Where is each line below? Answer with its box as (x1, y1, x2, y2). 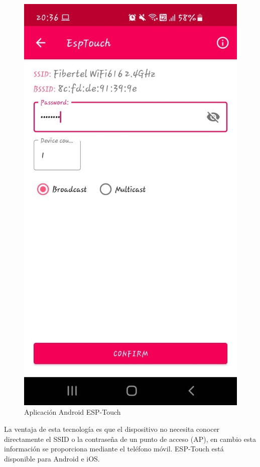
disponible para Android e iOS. (4, 453, 100, 463)
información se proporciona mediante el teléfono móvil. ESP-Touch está (4, 443, 224, 454)
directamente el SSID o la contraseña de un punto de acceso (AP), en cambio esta (4, 433, 256, 444)
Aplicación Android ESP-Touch (24, 407, 121, 417)
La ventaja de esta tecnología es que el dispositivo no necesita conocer (4, 423, 220, 434)
